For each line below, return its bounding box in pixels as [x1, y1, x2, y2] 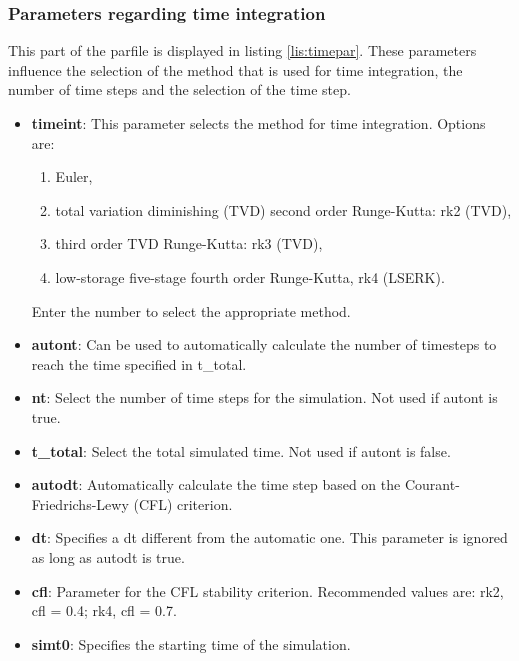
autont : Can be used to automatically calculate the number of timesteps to [31, 334, 497, 355]
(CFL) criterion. [133, 493, 233, 514]
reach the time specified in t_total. [31, 353, 247, 374]
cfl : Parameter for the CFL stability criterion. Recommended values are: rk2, [31, 580, 504, 601]
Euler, [55, 166, 93, 187]
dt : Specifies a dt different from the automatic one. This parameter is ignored [31, 527, 508, 548]
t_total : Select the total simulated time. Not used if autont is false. [31, 440, 451, 461]
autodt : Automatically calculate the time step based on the [31, 474, 401, 495]
